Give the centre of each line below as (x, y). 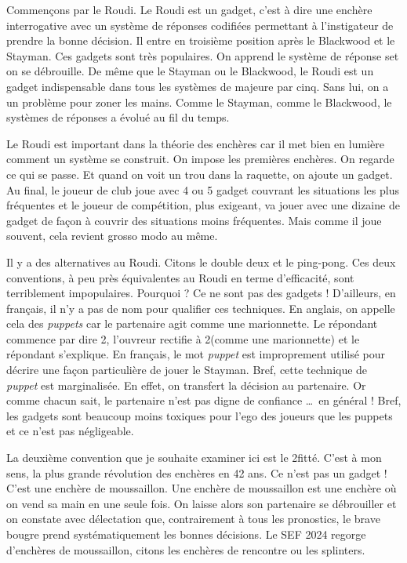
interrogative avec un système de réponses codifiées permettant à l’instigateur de (200, 25)
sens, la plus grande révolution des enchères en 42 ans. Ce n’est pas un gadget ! (197, 472)
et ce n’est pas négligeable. (70, 431)
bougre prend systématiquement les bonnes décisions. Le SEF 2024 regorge (186, 534)
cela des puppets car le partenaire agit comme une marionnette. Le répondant (192, 323)
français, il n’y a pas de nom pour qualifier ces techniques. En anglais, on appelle (201, 308)
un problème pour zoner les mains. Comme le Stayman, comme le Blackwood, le (199, 102)
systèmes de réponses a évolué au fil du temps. (118, 117)
